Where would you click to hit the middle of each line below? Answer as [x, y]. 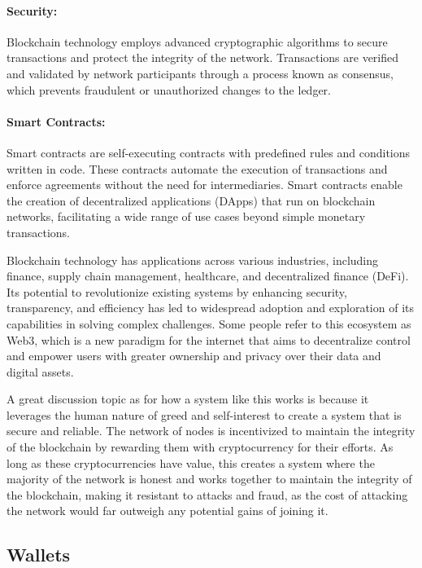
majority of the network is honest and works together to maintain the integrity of [209, 479]
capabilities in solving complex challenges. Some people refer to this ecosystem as [209, 323]
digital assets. [40, 371]
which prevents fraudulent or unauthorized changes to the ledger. [169, 89]
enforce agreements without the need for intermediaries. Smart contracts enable [204, 185]
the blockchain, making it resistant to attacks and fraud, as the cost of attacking [207, 494]
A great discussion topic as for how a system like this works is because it [188, 399]
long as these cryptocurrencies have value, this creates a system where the [191, 462]
